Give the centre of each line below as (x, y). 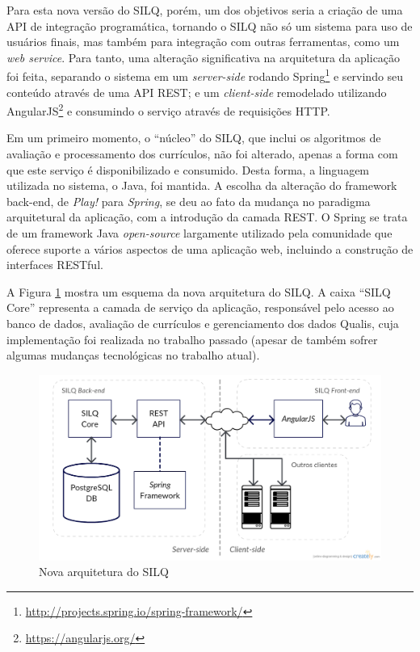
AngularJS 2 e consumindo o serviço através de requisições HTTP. (168, 109)
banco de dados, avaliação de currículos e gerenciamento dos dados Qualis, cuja (203, 323)
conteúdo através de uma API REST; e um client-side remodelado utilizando (197, 92)
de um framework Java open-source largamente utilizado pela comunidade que (199, 233)
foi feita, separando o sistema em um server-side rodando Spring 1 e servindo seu (205, 75)
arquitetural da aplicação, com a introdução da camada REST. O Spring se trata (207, 217)
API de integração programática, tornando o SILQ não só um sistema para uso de (210, 25)
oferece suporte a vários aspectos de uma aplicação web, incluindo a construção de (210, 248)
